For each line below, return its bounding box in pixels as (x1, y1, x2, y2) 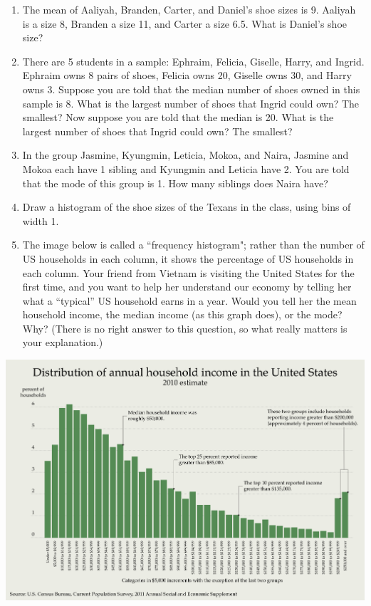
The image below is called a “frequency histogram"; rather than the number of (22, 237, 365, 252)
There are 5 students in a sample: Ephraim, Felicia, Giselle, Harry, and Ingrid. (22, 53, 365, 68)
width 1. (22, 213, 59, 228)
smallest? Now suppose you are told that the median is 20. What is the (22, 110, 334, 125)
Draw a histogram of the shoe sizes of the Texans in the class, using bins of (22, 199, 351, 214)
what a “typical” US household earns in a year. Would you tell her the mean (22, 293, 357, 308)
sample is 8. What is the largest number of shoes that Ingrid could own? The (22, 95, 360, 110)
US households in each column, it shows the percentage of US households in (22, 251, 354, 266)
